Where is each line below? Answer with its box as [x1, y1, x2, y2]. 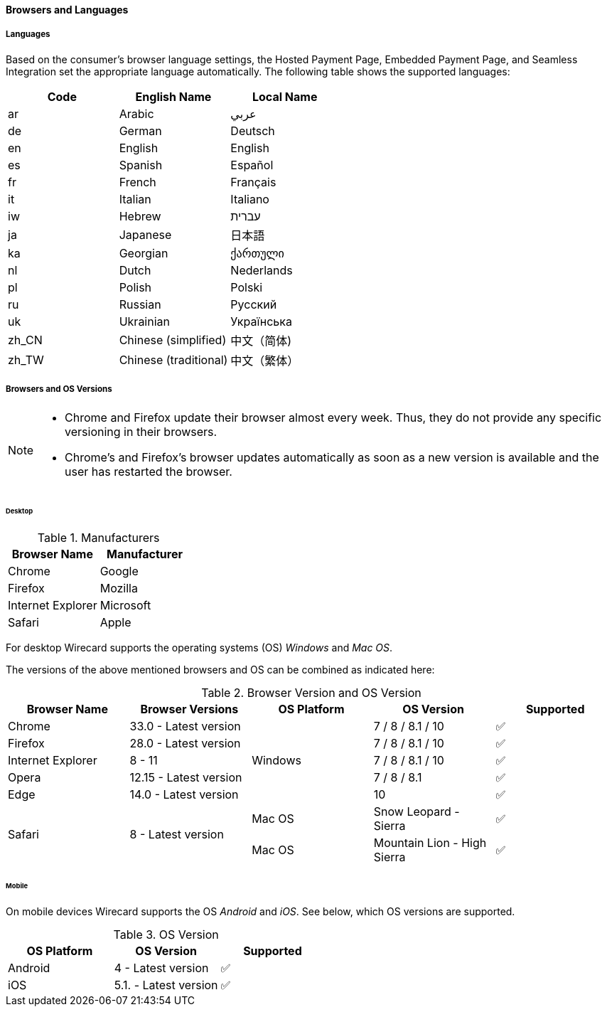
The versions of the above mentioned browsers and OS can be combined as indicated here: [6, 664, 435, 676]
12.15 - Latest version [129, 770, 242, 785]
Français [230, 174, 276, 189]
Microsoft [100, 598, 151, 613]
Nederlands [230, 262, 293, 277]
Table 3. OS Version [113, 927, 219, 942]
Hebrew [119, 208, 161, 223]
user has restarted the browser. [65, 464, 232, 479]
